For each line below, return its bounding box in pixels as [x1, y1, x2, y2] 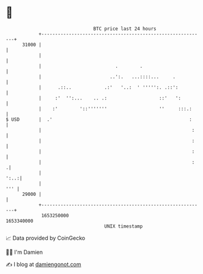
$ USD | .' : [6, 116, 192, 123]
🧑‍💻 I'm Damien [6, 248, 43, 256]
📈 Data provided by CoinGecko [6, 234, 86, 242]
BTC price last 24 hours [93, 26, 157, 32]
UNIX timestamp [104, 223, 143, 229]
